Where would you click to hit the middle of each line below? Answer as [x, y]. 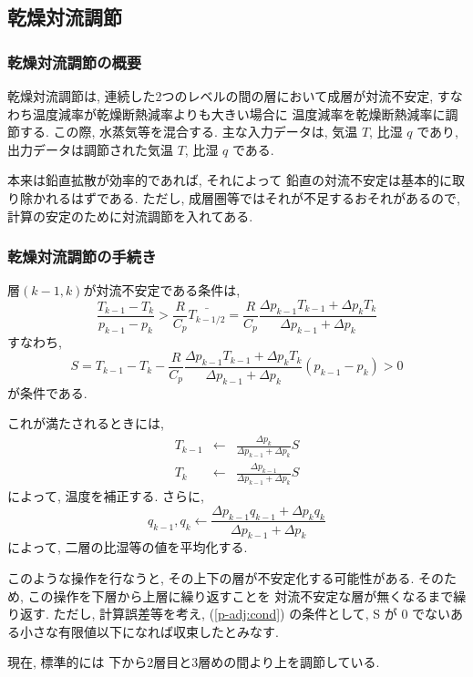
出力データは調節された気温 [90, 149]
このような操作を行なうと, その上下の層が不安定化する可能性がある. [211, 577]
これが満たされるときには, [86, 423]
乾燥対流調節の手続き [82, 256]
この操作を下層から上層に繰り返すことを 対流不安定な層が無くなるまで [241, 595]
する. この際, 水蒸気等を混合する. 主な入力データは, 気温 [189, 132]
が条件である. [47, 392]
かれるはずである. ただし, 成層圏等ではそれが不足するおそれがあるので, [246, 197]
